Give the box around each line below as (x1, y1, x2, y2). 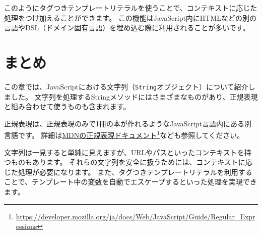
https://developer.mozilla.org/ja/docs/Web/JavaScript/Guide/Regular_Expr (16, 211, 255, 221)
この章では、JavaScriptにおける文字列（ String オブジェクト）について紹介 (4, 81, 248, 91)
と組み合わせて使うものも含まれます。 (4, 101, 130, 112)
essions (16, 221, 37, 231)
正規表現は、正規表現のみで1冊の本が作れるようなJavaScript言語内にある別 (4, 118, 252, 128)
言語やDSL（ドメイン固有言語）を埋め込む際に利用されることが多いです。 (4, 22, 250, 33)
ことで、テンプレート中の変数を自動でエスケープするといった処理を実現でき (4, 176, 257, 187)
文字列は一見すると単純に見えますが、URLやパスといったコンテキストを (4, 147, 244, 157)
